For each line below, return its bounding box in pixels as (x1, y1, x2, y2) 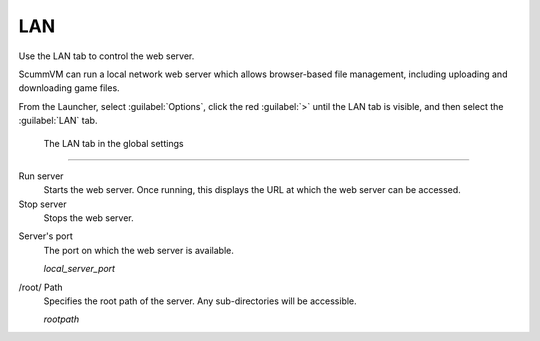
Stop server (18, 198, 67, 210)
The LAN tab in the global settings (43, 137, 184, 149)
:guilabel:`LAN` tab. (18, 115, 98, 127)
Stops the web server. (43, 212, 134, 224)
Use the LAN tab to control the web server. (18, 50, 195, 62)
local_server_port (43, 263, 115, 275)
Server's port (18, 230, 74, 242)
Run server (18, 170, 64, 182)
